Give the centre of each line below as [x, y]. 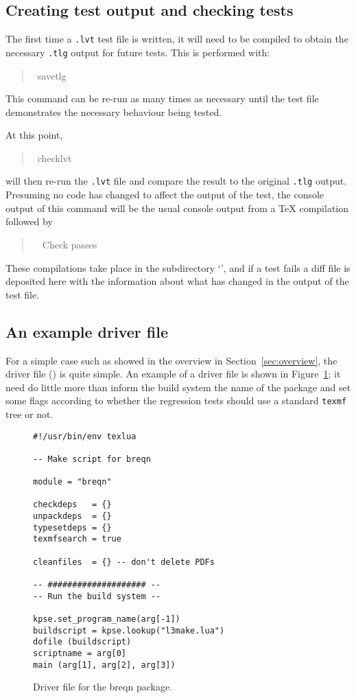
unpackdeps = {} [72, 516]
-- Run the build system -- [97, 596]
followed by [29, 221]
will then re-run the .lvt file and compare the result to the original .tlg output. [176, 181]
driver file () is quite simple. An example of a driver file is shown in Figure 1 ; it [173, 374]
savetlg [52, 75]
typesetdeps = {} [72, 527]
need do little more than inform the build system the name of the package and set [178, 387]
